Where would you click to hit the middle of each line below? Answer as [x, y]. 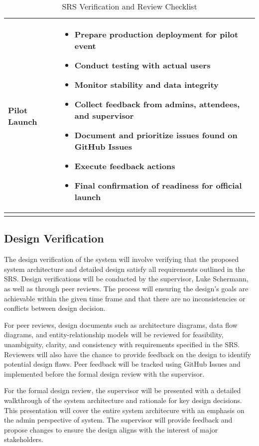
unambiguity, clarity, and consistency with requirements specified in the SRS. [122, 344]
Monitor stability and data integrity [146, 85]
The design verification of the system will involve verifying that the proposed [121, 259]
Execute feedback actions [125, 166]
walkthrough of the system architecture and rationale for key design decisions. [123, 400]
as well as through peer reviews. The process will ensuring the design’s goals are [126, 288]
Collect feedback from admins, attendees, [157, 104]
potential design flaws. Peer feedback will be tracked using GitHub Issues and [122, 364]
